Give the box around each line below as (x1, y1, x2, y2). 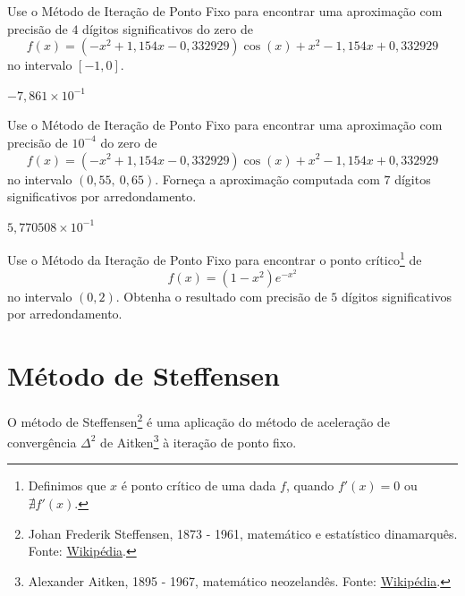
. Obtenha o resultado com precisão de (115, 286, 327, 305)
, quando (285, 476, 334, 495)
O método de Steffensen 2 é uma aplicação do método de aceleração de (7, 409, 390, 430)
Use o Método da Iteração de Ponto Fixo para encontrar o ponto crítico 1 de (7, 248, 422, 268)
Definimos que (28, 476, 106, 495)
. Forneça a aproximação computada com (155, 169, 380, 188)
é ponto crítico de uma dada (121, 476, 276, 495)
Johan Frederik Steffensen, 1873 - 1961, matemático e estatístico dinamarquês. (28, 524, 458, 542)
